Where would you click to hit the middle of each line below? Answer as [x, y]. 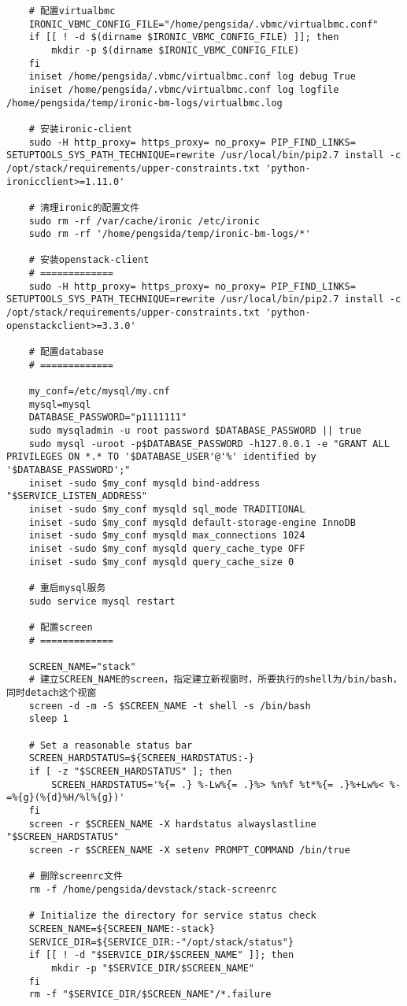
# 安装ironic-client [80, 129]
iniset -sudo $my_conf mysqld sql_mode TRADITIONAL [167, 509]
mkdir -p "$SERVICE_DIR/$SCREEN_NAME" [153, 968]
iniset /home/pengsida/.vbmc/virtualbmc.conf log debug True [192, 77]
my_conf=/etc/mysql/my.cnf [99, 392]
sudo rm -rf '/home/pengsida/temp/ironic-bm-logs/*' [170, 234]
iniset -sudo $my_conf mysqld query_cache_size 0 [161, 562]
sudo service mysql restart [102, 601]
